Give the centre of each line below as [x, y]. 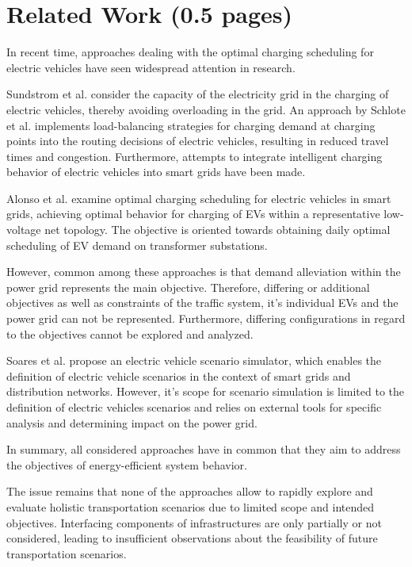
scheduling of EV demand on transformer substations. [137, 245]
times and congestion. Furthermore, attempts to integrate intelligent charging [195, 156]
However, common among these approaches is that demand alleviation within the [204, 272]
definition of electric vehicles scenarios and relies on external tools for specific [194, 407]
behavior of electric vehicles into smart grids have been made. [156, 172]
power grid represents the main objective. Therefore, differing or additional [188, 287]
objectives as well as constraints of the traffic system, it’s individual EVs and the [202, 303]
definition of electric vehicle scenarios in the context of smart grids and [179, 375]
